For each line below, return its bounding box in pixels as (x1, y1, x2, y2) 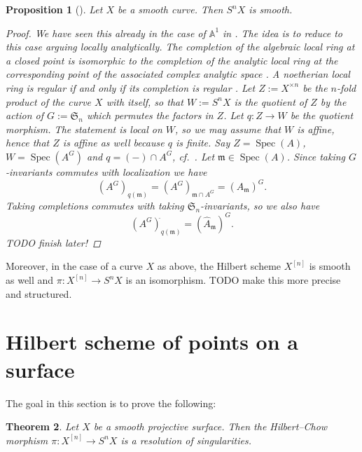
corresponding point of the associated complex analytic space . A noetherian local (6, 67, 350, 81)
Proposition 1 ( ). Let (6, 2, 103, 16)
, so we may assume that (175, 121, 281, 136)
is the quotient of (234, 94, 307, 109)
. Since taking (286, 149, 346, 163)
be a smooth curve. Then (117, 2, 223, 16)
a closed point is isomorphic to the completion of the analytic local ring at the (6, 53, 338, 67)
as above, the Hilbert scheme (157, 259, 281, 273)
